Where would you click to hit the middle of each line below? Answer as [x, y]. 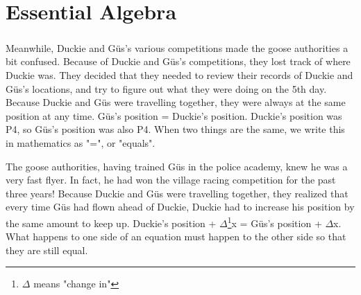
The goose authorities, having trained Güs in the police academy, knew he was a [177, 166]
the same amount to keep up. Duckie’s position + [111, 223]
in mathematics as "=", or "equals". [81, 142]
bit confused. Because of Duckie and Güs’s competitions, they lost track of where [178, 61]
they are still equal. [47, 250]
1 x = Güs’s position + [275, 222]
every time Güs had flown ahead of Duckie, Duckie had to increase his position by [180, 207]
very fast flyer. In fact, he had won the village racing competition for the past [171, 180]
